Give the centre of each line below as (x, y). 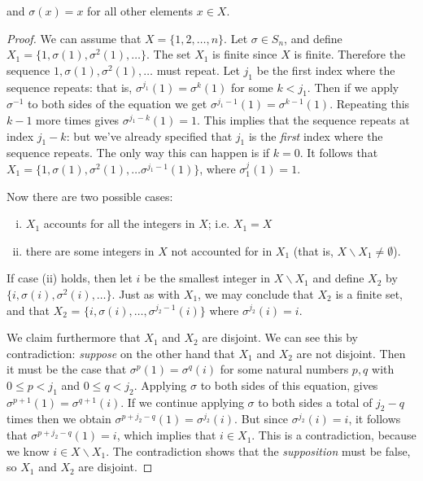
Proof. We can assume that (74, 38)
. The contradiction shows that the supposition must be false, (258, 450)
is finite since (245, 54)
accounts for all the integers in (119, 223)
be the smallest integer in (207, 278)
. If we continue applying (182, 402)
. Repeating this (370, 104)
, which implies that (166, 435)
